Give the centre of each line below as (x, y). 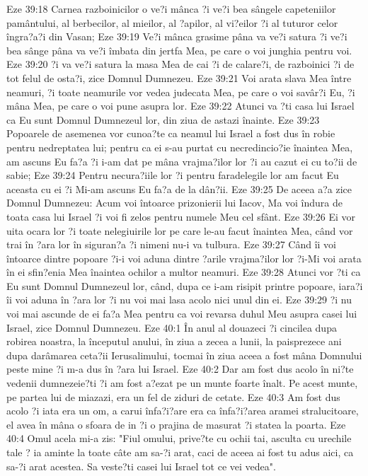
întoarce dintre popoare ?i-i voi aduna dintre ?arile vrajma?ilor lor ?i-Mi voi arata (184, 258)
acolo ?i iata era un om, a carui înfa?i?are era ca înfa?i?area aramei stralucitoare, (183, 411)
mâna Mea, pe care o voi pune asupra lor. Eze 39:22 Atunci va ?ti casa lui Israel (180, 106)
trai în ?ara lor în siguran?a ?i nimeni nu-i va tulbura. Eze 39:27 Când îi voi (172, 244)
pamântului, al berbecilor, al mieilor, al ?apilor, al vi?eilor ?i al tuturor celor (172, 22)
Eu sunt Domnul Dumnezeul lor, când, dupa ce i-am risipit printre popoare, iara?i (185, 285)
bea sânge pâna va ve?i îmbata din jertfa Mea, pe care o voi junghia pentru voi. (179, 50)
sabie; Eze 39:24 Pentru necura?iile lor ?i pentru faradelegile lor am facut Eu (173, 175)
